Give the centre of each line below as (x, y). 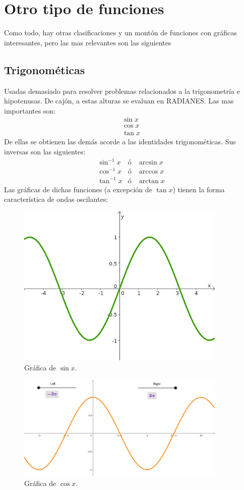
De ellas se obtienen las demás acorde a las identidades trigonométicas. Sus (120, 142)
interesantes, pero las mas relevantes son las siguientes (88, 42)
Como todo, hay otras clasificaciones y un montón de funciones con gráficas (120, 33)
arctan (149, 181)
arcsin (148, 163)
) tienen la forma (199, 189)
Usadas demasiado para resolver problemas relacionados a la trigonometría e (122, 91)
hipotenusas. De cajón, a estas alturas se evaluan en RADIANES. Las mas (119, 101)
